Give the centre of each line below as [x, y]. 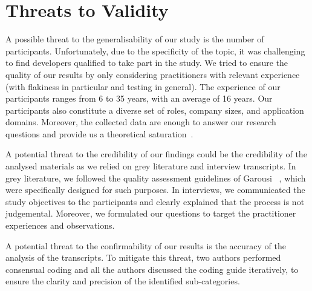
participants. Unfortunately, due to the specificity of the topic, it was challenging [155, 51]
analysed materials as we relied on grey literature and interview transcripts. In [151, 166]
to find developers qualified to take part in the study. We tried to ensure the [147, 63]
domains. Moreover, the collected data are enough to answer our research [141, 122]
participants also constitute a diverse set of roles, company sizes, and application [155, 110]
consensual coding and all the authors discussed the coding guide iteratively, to [152, 269]
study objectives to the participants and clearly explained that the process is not [155, 201]
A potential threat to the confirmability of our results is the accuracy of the [146, 245]
